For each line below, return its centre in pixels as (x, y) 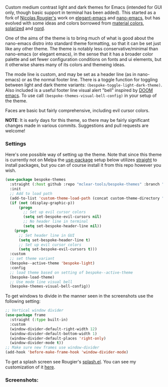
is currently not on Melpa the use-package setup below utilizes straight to (81, 160)
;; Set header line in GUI (46, 235)
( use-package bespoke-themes (35, 180)
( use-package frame (25, 315)
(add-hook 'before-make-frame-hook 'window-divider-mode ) (67, 352)
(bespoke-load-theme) (32, 277)
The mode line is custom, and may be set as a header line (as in (71, 74)
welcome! (15, 131)
